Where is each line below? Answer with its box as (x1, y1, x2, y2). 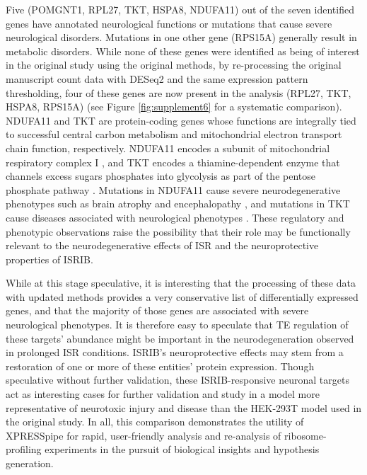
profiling (6, 442, 42, 457)
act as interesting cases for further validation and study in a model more (6, 387, 320, 401)
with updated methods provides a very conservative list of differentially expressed (6, 289, 359, 304)
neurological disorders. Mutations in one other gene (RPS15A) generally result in (6, 30, 357, 45)
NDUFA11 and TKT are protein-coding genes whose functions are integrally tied (6, 113, 356, 127)
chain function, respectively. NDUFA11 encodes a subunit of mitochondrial (6, 140, 330, 155)
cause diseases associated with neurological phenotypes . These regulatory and (6, 210, 344, 224)
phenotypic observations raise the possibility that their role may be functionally (6, 224, 351, 239)
